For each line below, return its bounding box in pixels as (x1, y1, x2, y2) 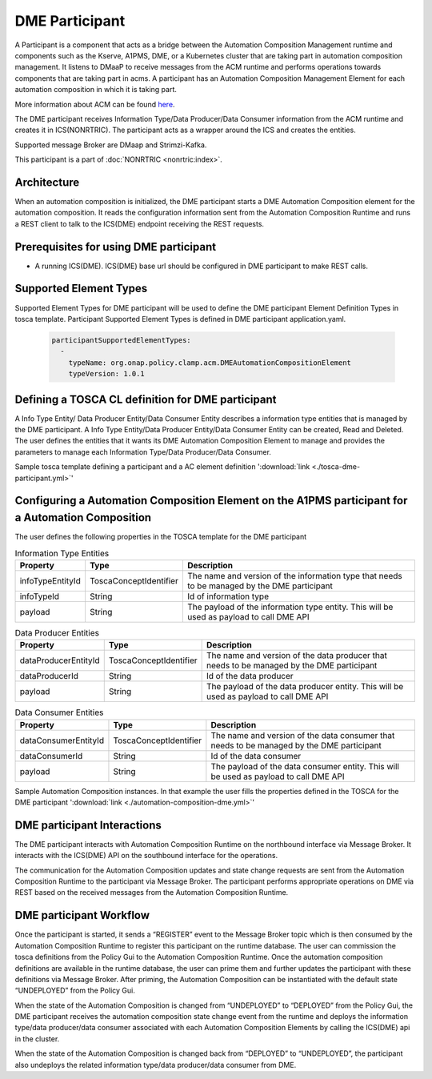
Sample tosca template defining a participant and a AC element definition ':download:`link (14, 462, 310, 471)
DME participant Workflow (14, 909, 150, 922)
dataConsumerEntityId (19, 735, 104, 746)
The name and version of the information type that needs (186, 570, 403, 581)
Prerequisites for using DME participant (14, 240, 216, 254)
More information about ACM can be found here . (14, 99, 175, 109)
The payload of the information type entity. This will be (186, 601, 394, 612)
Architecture (14, 175, 80, 189)
